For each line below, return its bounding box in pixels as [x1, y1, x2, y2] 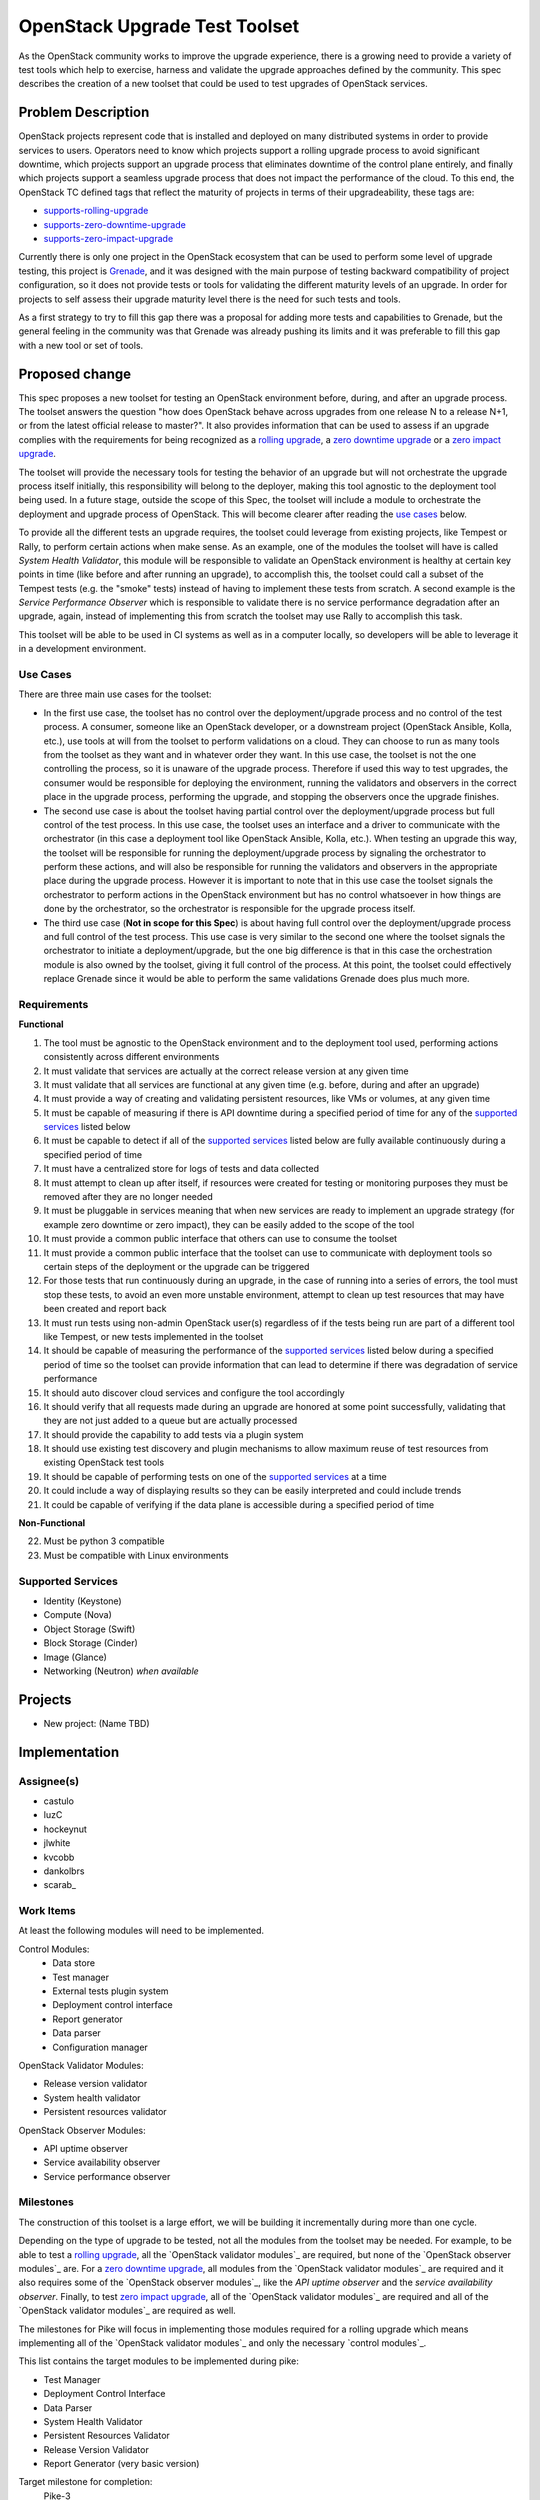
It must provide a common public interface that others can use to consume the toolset [43, 1233, 398, 1245]
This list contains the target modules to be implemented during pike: [18, 2355, 300, 2367]
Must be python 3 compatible [43, 1535, 165, 1547]
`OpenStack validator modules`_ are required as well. [18, 2305, 237, 2317]
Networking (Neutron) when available [43, 1665, 199, 1677]
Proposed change [18, 365, 132, 382]
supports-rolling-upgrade [43, 205, 149, 217]
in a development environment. [18, 643, 147, 655]
